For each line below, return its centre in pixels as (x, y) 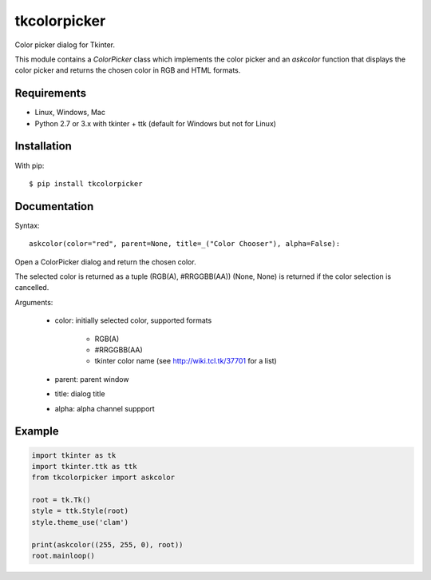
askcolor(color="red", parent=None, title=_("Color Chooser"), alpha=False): (185, 244)
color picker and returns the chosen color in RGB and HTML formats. (128, 70)
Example (37, 431)
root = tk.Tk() (61, 500)
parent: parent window (92, 379)
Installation (43, 147)
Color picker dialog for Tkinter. (65, 45)
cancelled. (32, 288)
